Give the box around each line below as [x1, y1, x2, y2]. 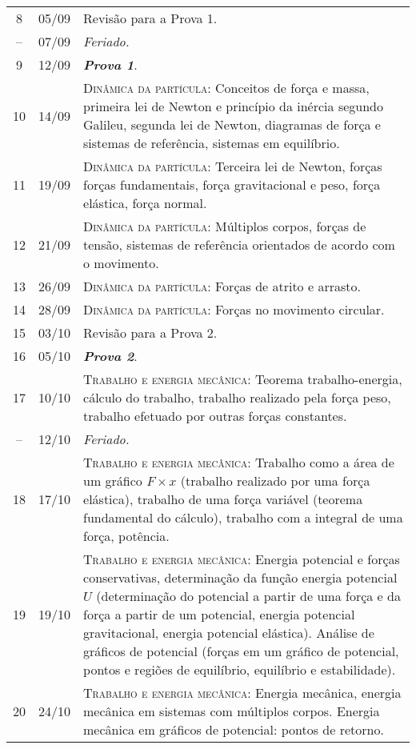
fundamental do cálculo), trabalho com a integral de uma [83, 508, 403, 527]
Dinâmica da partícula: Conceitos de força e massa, [83, 78, 370, 97]
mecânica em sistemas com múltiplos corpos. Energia [83, 702, 380, 720]
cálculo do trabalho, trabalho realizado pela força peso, [83, 388, 391, 407]
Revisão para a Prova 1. [83, 9, 218, 27]
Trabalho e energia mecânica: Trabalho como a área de [83, 453, 394, 471]
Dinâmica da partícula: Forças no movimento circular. [83, 300, 385, 318]
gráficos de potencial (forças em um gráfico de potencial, [83, 642, 399, 660]
